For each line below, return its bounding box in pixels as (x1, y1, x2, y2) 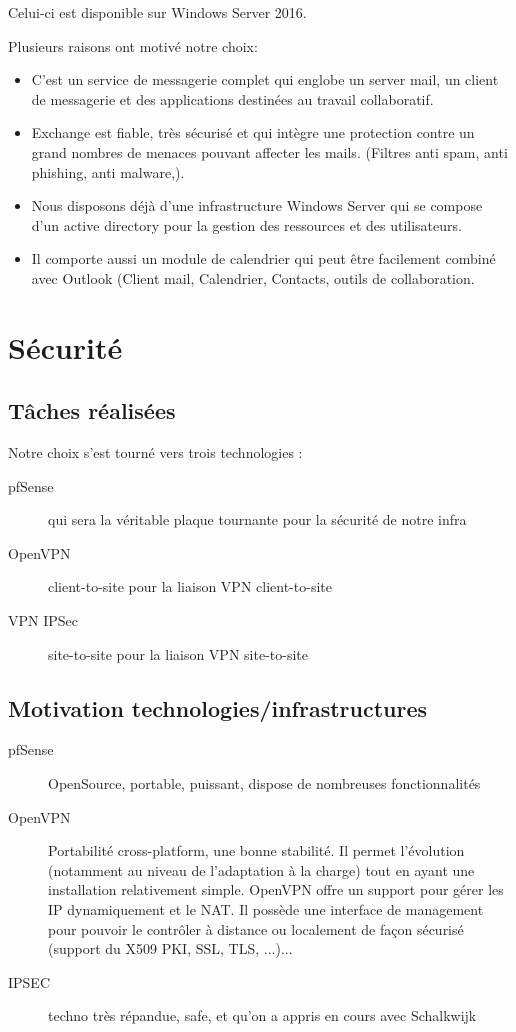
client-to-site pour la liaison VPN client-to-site (48, 576, 332, 597)
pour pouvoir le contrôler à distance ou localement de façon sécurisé (48, 918, 464, 939)
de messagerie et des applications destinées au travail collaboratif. (31, 88, 434, 109)
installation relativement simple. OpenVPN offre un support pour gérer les (48, 879, 504, 900)
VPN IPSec (8, 610, 78, 631)
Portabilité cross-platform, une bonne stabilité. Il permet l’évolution (48, 840, 465, 861)
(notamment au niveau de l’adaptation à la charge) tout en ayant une (48, 859, 475, 880)
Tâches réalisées (8, 395, 176, 426)
